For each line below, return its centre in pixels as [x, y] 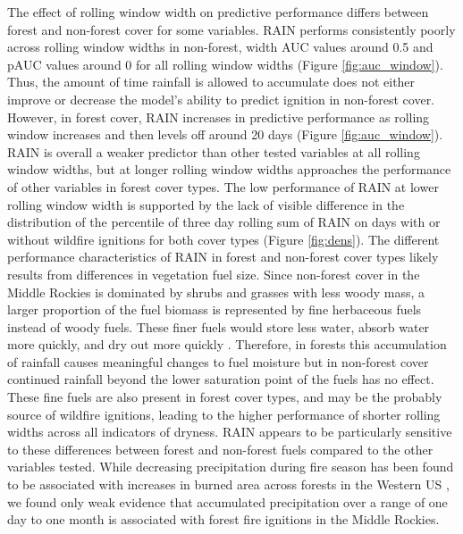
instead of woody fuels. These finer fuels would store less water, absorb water [219, 326]
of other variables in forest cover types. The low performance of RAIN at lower [223, 186]
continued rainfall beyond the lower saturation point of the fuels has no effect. [221, 379]
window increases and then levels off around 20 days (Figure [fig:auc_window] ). [225, 134]
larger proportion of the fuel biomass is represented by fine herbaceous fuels [215, 309]
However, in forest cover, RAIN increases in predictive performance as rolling [219, 117]
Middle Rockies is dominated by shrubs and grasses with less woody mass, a [216, 292]
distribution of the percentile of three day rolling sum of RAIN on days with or [224, 222]
